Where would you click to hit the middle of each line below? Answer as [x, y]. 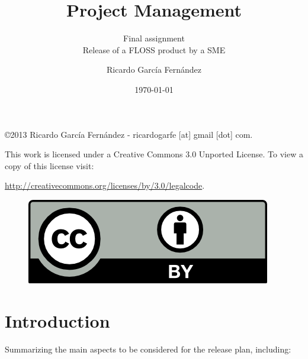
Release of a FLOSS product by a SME [154, 49]
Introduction [57, 320]
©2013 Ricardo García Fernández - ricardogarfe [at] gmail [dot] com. [129, 134]
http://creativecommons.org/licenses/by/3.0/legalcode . [105, 185]
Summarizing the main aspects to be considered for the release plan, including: [148, 349]
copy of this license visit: [49, 165]
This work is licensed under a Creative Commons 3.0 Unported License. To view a [154, 154]
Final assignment [154, 38]
